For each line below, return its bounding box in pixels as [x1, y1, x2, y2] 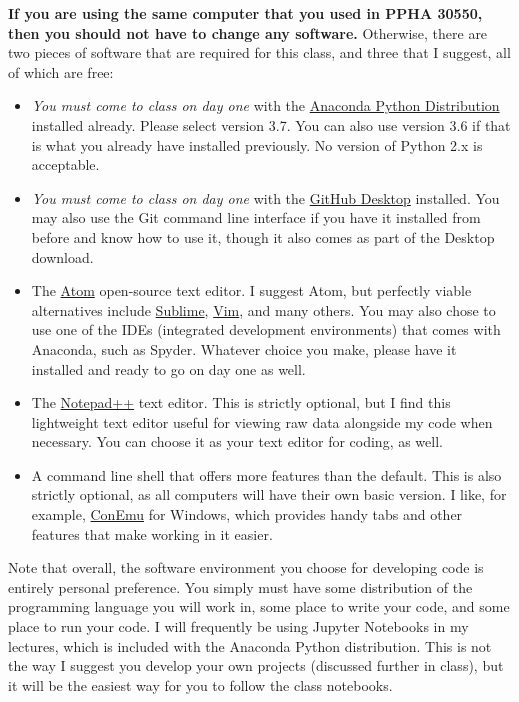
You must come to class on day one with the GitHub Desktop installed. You [31, 187, 500, 208]
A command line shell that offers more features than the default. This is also [31, 464, 502, 485]
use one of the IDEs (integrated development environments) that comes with [31, 319, 501, 340]
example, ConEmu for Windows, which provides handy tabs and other [31, 504, 463, 525]
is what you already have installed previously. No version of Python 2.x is [31, 134, 483, 155]
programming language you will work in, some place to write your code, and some [8, 596, 510, 617]
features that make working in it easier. [31, 523, 273, 544]
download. [31, 246, 94, 267]
